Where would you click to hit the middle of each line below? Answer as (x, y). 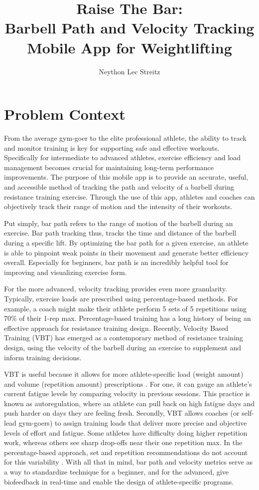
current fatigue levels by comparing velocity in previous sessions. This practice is (127, 393)
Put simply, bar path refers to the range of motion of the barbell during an (119, 223)
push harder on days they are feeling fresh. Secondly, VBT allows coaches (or (122, 413)
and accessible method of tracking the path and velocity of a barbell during (119, 187)
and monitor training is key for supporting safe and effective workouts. (112, 147)
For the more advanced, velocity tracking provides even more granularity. (116, 289)
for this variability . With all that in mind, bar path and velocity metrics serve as (129, 462)
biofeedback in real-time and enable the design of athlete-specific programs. (119, 481)
